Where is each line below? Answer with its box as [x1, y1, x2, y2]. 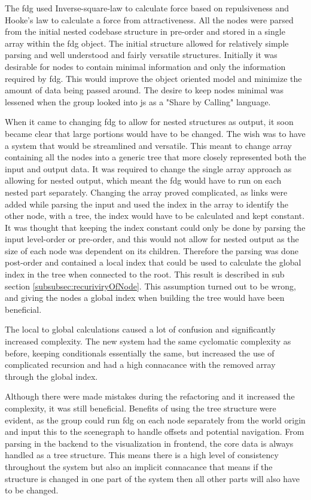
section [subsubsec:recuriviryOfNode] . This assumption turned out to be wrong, [5, 279, 296, 292]
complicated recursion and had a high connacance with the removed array [5, 358, 276, 371]
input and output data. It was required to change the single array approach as [5, 162, 292, 175]
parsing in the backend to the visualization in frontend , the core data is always [5, 437, 294, 449]
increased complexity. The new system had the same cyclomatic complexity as [5, 335, 291, 347]
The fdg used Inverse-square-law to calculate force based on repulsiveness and [5, 2, 289, 14]
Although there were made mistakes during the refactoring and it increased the [5, 390, 295, 403]
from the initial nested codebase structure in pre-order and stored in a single [5, 25, 285, 38]
